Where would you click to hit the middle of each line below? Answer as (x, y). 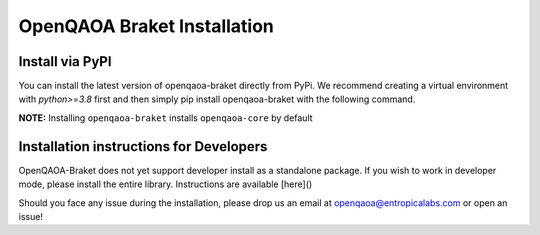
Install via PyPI (65, 61)
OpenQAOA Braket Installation (146, 26)
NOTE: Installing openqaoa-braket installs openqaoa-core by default (166, 117)
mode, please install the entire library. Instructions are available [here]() (165, 184)
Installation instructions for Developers (143, 146)
